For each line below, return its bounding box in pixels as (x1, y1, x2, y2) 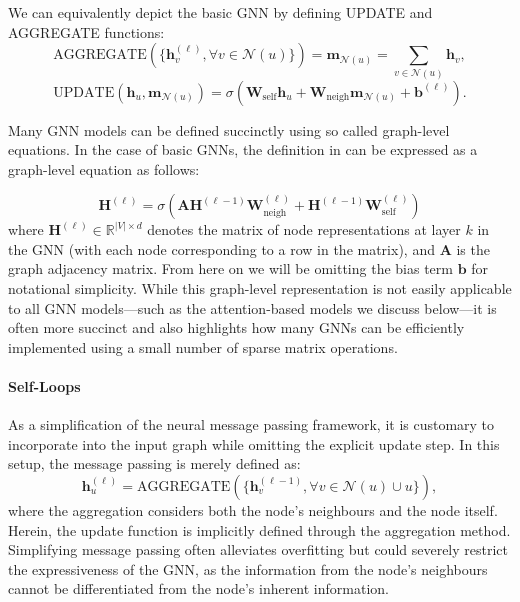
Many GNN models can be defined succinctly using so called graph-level (8, 119, 450, 140)
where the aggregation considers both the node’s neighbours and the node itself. (8, 500, 498, 521)
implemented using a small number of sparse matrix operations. (8, 336, 398, 357)
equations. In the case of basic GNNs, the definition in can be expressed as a (8, 139, 478, 160)
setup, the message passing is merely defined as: (8, 453, 301, 474)
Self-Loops (8, 376, 81, 397)
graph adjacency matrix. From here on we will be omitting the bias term (8, 258, 453, 279)
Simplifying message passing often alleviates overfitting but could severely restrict (8, 539, 509, 560)
